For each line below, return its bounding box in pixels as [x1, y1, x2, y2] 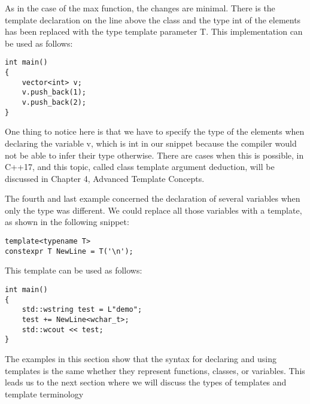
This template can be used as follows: [5, 264, 142, 277]
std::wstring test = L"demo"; [22, 305, 142, 314]
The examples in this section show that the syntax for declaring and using [5, 352, 276, 364]
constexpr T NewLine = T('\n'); [5, 247, 133, 256]
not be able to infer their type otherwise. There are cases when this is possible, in [5, 148, 304, 161]
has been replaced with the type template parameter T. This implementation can [5, 25, 303, 38]
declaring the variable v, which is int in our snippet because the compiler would [5, 136, 297, 149]
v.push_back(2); [22, 98, 87, 107]
